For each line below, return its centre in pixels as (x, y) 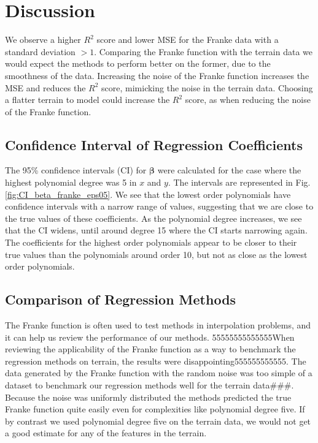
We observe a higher (43, 40)
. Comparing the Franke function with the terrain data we (204, 51)
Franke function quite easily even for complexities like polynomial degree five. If (155, 409)
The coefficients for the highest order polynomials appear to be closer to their (151, 242)
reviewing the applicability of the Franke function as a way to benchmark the (150, 349)
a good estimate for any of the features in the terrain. (106, 433)
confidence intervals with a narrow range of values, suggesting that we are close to (159, 206)
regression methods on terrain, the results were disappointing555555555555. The (156, 361)
